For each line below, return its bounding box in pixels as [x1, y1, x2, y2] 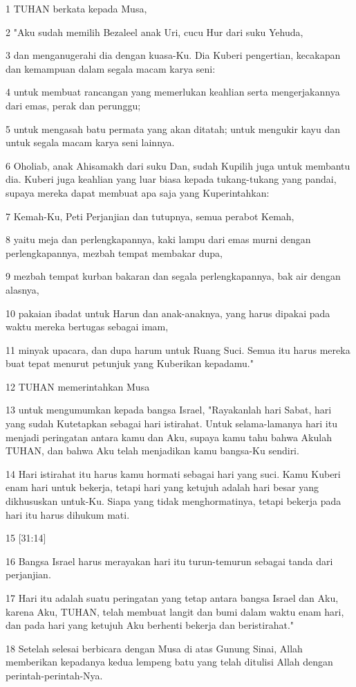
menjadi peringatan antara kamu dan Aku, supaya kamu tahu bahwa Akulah [6, 429, 332, 444]
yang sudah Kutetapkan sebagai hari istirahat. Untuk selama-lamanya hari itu [6, 416, 337, 431]
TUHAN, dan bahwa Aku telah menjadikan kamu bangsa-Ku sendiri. [6, 443, 299, 458]
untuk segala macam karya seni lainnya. [6, 135, 175, 150]
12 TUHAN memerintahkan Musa [6, 379, 150, 393]
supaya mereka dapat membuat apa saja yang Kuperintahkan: [6, 185, 270, 199]
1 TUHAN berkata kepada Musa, [6, 1, 147, 15]
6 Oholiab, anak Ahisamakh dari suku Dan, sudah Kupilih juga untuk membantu [6, 158, 350, 172]
